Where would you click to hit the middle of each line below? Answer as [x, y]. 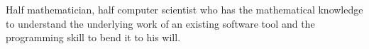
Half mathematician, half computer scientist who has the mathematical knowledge [184, 9]
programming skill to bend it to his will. [93, 37]
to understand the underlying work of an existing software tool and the [160, 23]
